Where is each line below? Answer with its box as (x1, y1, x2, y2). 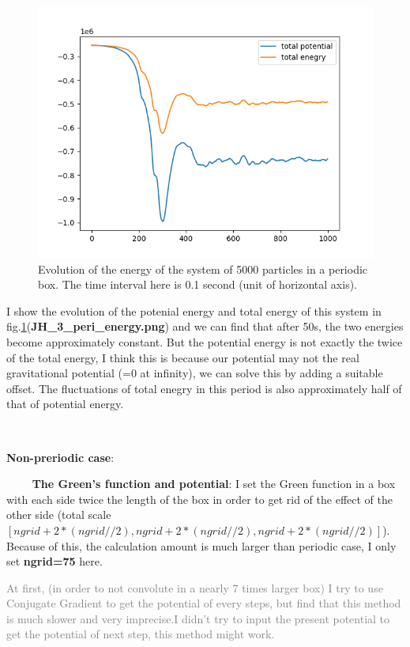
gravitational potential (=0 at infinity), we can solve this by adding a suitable (6, 365, 383, 381)
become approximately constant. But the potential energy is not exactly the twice (6, 333, 403, 350)
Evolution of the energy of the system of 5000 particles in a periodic (38, 260, 368, 277)
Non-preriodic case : (6, 448, 115, 465)
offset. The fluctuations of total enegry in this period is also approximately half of (6, 380, 402, 396)
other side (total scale (6, 506, 111, 523)
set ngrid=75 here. (6, 553, 103, 569)
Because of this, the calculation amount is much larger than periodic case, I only (6, 537, 397, 554)
